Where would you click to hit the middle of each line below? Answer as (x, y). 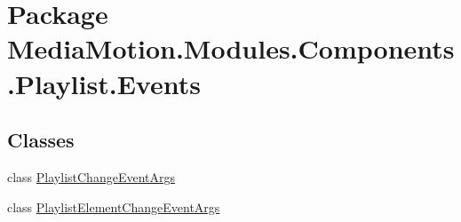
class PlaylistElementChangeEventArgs (114, 206)
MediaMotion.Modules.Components (231, 48)
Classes (41, 140)
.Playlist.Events (104, 83)
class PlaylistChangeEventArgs (91, 176)
